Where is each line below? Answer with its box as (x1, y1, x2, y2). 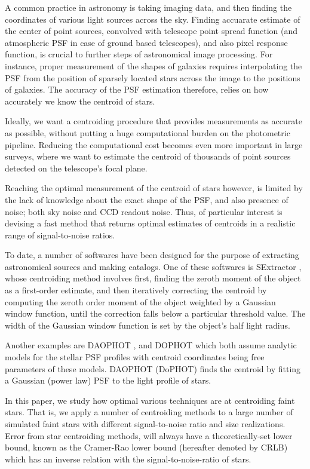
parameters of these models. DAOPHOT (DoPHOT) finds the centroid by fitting (5, 362, 301, 375)
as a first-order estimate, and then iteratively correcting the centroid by (5, 284, 267, 296)
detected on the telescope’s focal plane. (5, 161, 148, 174)
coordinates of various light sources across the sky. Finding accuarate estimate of (5, 13, 300, 25)
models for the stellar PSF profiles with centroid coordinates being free (5, 351, 265, 363)
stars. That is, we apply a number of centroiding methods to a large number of (5, 406, 293, 418)
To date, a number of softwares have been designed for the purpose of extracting (5, 249, 299, 261)
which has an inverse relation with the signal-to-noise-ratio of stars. (5, 452, 251, 465)
